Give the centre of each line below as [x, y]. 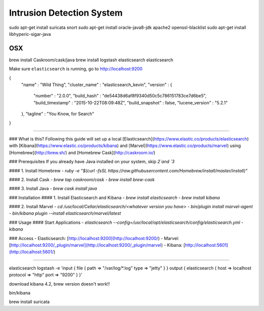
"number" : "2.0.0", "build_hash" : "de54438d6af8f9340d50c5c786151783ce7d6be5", [120, 96]
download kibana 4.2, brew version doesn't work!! [59, 284]
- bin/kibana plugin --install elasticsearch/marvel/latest [65, 214]
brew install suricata [29, 302]
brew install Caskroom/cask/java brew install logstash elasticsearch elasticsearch [91, 60]
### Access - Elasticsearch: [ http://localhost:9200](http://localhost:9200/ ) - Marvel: [94, 238]
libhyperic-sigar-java [30, 34]
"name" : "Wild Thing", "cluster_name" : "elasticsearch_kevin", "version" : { [97, 85]
